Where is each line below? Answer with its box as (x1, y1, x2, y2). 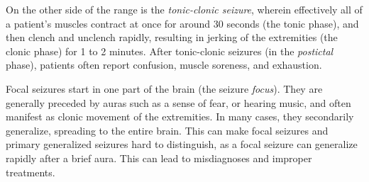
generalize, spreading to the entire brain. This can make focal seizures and (6, 123, 329, 137)
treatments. (6, 164, 55, 179)
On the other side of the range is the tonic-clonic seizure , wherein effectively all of (6, 2, 363, 16)
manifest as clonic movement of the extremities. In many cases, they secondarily (6, 109, 354, 124)
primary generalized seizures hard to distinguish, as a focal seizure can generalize (6, 137, 358, 152)
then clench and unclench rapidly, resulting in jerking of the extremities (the (6, 30, 338, 45)
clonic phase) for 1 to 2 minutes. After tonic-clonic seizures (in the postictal (6, 43, 334, 58)
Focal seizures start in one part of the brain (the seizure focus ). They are (6, 81, 323, 96)
